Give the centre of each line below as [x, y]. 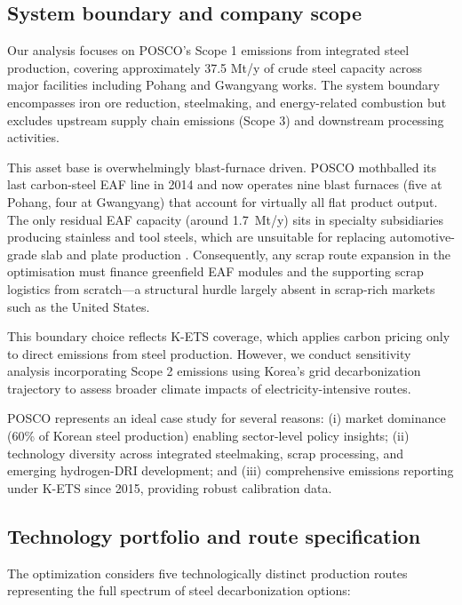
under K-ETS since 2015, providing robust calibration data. [170, 487]
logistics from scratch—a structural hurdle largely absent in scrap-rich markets [221, 288]
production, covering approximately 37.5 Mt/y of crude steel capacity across [215, 67]
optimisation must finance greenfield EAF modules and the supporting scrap [215, 271]
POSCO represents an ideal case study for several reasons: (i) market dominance [227, 418]
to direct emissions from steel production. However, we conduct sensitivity [209, 353]
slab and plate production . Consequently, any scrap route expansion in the [246, 254]
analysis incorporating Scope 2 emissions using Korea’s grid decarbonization [214, 371]
